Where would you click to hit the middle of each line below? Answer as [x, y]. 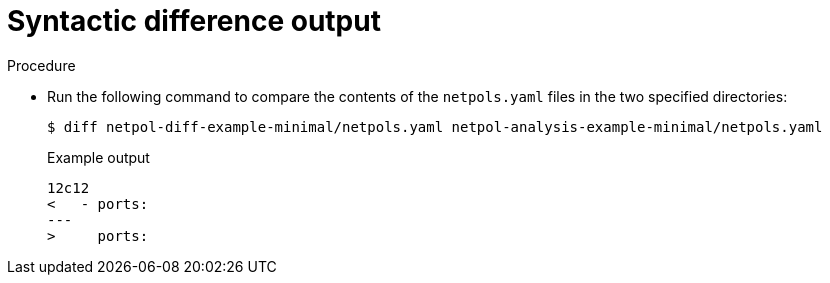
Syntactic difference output [194, 21]
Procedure [41, 65]
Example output [98, 157]
